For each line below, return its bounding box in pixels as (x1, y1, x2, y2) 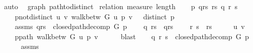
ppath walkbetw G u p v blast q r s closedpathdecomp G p (14, 31, 249, 41)
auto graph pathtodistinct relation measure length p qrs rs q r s (4, 1, 238, 11)
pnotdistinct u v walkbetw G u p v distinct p (14, 11, 175, 21)
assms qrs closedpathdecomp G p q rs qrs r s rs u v (14, 21, 245, 32)
